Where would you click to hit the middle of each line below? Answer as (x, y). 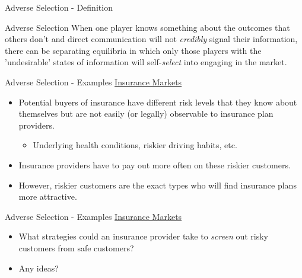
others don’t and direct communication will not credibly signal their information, (151, 39)
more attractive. (48, 196)
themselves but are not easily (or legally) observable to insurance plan (146, 114)
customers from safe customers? (76, 247)
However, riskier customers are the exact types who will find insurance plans (158, 185)
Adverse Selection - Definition (59, 7)
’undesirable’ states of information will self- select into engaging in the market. (146, 62)
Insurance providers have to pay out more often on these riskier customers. (155, 164)
